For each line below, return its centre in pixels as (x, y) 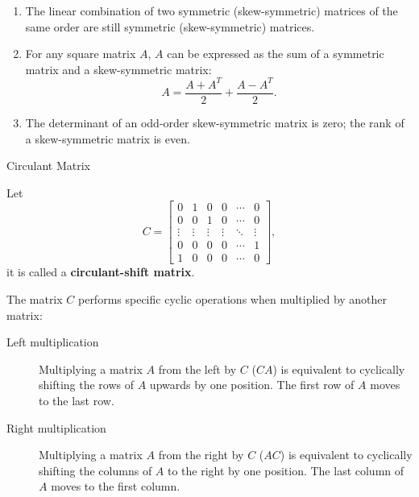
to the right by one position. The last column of (286, 470)
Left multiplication (53, 342)
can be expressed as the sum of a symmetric (276, 54)
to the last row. (77, 401)
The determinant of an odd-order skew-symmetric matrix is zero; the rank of (215, 122)
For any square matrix (81, 54)
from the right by (201, 455)
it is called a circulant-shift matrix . (101, 272)
